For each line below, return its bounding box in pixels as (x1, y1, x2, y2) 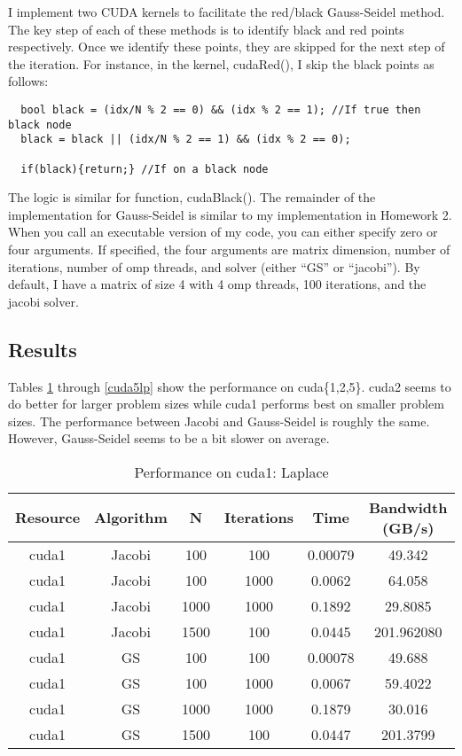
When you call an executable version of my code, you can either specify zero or (8, 222, 438, 241)
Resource (15, 507, 81, 528)
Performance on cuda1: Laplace (134, 461, 329, 482)
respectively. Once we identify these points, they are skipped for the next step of (8, 37, 445, 56)
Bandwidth (368, 496, 448, 518)
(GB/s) (382, 517, 435, 538)
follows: (8, 72, 49, 90)
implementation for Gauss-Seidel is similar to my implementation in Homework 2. (8, 205, 452, 223)
